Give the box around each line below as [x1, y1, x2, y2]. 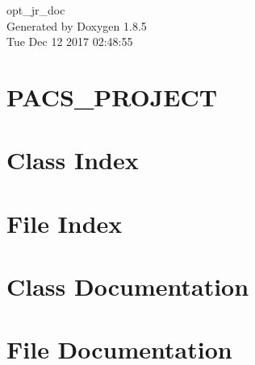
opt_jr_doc [6, 2, 65, 18]
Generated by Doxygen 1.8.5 [6, 17, 147, 34]
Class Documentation [6, 270, 249, 303]
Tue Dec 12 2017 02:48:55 [6, 33, 133, 50]
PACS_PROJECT [6, 80, 218, 113]
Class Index [6, 143, 139, 176]
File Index [6, 206, 123, 239]
